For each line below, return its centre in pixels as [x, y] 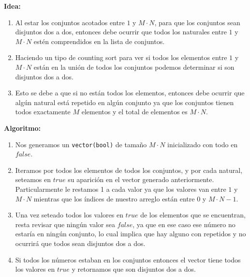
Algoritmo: [22, 128]
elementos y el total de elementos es [134, 112]
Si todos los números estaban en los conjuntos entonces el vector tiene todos [128, 259]
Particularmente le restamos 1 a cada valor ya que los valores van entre [121, 189]
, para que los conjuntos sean [197, 22]
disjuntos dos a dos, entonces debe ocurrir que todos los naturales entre [121, 32]
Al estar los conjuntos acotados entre [70, 22]
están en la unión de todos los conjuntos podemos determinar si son [134, 67]
